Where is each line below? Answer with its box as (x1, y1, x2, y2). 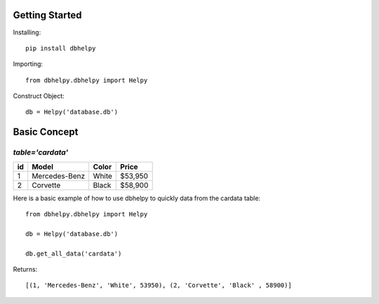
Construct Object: (13, 92, 65, 100)
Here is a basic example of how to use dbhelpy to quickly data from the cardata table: (13, 194, 261, 202)
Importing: (13, 60, 44, 68)
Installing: (13, 28, 41, 37)
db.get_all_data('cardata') (25, 249, 122, 258)
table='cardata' (13, 147, 69, 157)
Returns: (13, 265, 38, 273)
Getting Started (13, 9, 82, 21)
